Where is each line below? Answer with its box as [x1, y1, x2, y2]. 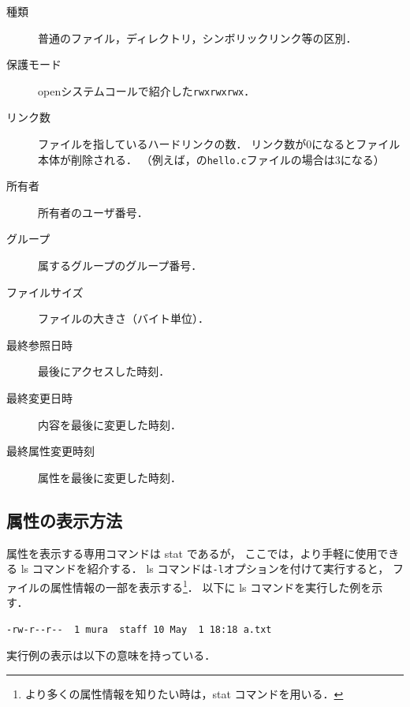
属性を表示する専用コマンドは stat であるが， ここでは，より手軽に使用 [6, 544, 378, 561]
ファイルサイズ [6, 283, 84, 300]
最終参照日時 [6, 336, 73, 353]
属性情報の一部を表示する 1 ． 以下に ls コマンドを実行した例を [50, 576, 372, 595]
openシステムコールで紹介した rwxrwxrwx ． [38, 82, 255, 99]
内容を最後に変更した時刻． [38, 416, 181, 432]
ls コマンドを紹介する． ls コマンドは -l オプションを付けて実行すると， [20, 560, 389, 577]
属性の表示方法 [6, 507, 122, 532]
